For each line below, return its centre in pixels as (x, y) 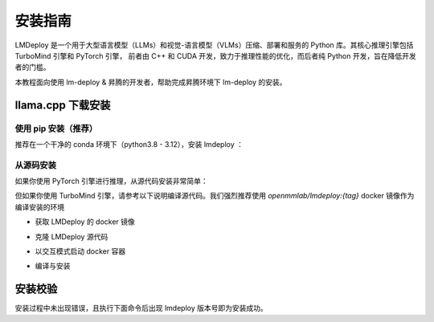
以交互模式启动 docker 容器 (80, 251)
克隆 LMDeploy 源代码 (72, 236)
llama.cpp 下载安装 (63, 105)
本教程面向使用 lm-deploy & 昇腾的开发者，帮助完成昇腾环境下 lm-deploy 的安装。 (151, 82)
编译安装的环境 (39, 207)
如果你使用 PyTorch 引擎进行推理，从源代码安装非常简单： (111, 181)
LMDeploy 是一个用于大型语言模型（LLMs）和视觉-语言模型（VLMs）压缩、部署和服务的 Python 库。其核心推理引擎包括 (214, 45)
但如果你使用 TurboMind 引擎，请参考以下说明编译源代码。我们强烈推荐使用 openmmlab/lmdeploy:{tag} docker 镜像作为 (215, 196)
